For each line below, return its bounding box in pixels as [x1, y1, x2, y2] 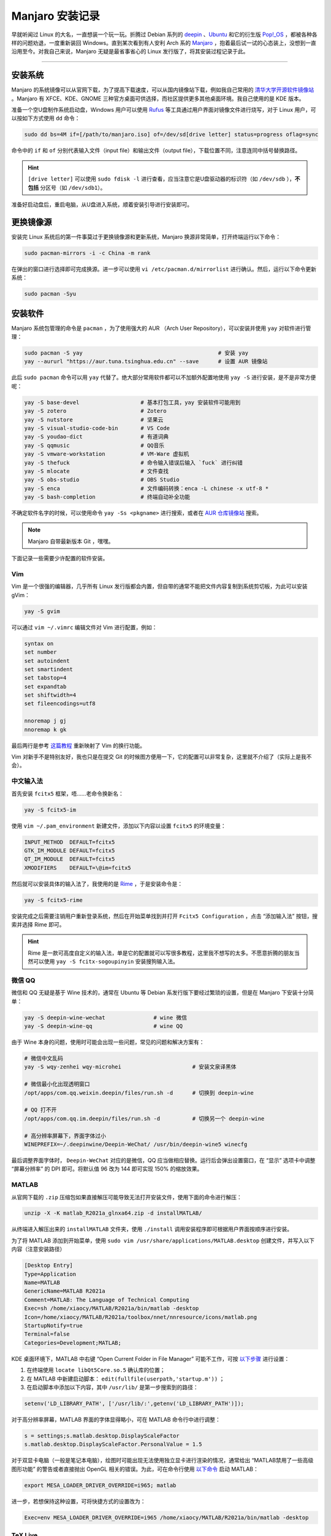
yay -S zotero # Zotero [24, 407, 167, 415]
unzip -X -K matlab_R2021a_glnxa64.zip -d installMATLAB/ [24, 1210, 202, 1217]
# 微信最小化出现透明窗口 [24, 1081, 90, 1087]
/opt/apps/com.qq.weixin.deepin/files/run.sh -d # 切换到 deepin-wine [24, 1089, 254, 1096]
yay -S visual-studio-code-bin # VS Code [24, 425, 170, 431]
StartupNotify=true [24, 1322, 83, 1329]
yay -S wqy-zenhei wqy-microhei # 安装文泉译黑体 [24, 1064, 237, 1070]
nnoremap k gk [24, 726, 67, 733]
